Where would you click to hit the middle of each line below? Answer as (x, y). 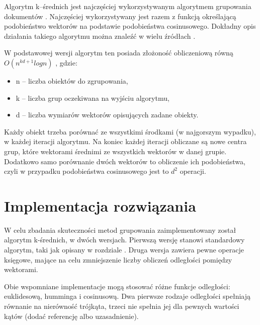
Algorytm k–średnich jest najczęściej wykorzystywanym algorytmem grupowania (128, 6)
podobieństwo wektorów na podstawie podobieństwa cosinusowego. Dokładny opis (130, 26)
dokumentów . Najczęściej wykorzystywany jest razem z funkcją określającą (120, 16)
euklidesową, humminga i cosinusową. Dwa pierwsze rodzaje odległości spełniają (127, 296)
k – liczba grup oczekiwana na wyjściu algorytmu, (93, 97)
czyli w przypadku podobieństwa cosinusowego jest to (86, 171)
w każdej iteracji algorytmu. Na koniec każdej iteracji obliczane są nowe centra (125, 141)
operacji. (193, 171)
